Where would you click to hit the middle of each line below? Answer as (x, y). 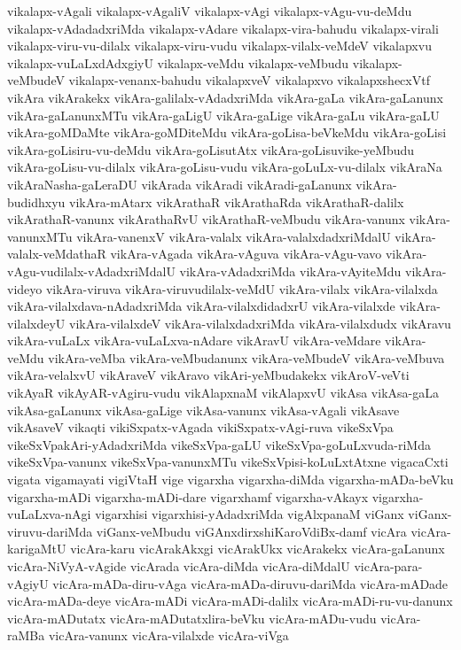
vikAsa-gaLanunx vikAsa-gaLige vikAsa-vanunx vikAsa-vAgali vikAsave (203, 410)
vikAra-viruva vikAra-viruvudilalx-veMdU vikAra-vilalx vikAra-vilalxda (242, 288)
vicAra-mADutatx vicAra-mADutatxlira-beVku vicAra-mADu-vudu (192, 618)
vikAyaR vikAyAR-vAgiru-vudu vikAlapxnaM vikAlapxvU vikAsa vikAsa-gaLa (223, 393)
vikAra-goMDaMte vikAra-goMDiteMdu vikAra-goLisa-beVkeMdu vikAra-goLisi (227, 132)
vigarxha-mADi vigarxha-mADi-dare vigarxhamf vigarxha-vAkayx (188, 496)
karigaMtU (37, 549)
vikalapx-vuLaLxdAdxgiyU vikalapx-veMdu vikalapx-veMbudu (178, 62)
